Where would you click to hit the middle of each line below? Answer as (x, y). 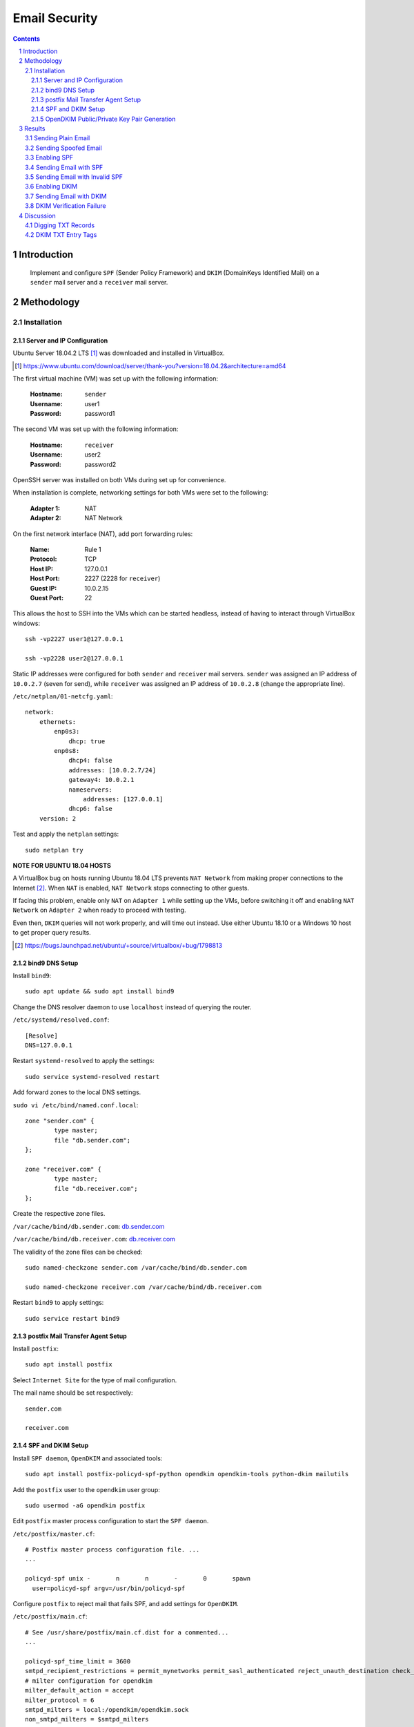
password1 (100, 414)
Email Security (55, 18)
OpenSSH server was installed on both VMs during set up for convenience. (119, 480)
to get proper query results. (52, 933)
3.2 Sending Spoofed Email (64, 148)
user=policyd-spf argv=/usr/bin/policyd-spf (109, 1588)
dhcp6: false (91, 809)
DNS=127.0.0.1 (49, 1046)
